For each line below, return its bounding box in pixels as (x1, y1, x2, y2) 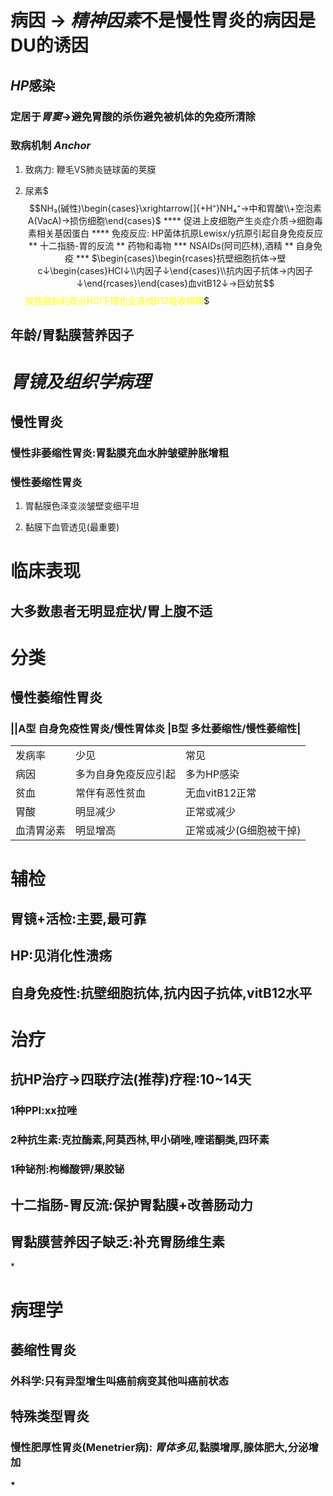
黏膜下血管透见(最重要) (24, 521, 120, 533)
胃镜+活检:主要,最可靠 (10, 911, 147, 928)
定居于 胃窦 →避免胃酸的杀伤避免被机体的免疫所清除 (10, 109, 256, 123)
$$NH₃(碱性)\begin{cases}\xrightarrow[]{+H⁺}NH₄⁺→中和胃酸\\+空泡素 (28, 202, 322, 214)
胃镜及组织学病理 (10, 371, 152, 393)
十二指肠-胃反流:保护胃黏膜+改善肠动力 (10, 1196, 254, 1213)
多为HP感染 (185, 767, 240, 781)
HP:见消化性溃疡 (10, 947, 113, 965)
